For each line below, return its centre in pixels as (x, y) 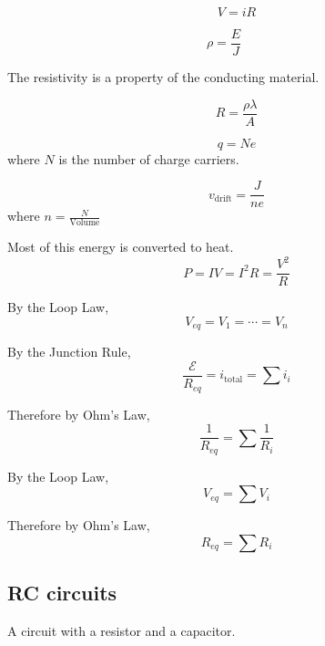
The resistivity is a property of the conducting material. (163, 77)
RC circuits (62, 593)
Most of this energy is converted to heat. (121, 247)
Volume (85, 223)
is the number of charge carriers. (149, 158)
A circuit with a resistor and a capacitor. (122, 631)
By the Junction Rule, (69, 352)
